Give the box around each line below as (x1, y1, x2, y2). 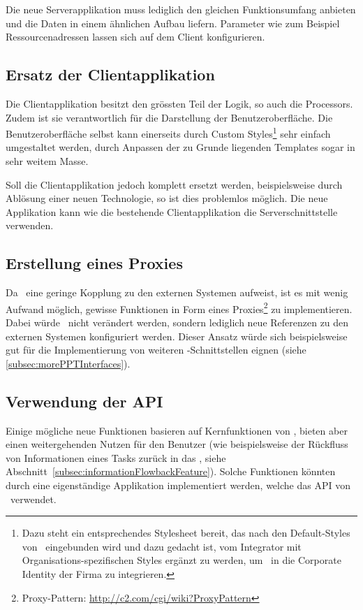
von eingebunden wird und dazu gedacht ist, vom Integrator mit (22, 539, 302, 553)
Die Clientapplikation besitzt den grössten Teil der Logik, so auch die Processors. (6, 96, 353, 110)
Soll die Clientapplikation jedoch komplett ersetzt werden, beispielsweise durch (6, 177, 343, 191)
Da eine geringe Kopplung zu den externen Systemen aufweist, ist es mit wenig (6, 285, 348, 300)
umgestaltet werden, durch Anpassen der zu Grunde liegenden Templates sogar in (6, 140, 355, 154)
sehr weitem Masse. (6, 154, 89, 168)
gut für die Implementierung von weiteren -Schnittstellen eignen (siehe (6, 342, 306, 357)
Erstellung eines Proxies (6, 252, 183, 274)
